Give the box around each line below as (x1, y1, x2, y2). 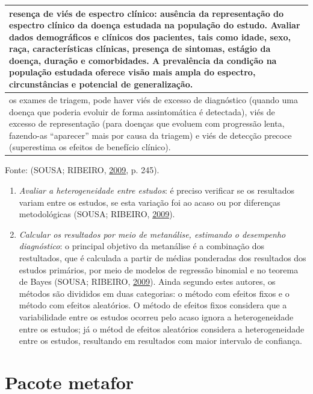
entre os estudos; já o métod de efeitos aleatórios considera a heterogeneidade (19, 322, 305, 335)
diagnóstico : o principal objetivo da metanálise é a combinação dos (19, 240, 265, 252)
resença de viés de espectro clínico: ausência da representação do (9, 7, 284, 19)
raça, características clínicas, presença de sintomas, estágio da (9, 42, 271, 55)
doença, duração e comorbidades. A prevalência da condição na (9, 54, 277, 66)
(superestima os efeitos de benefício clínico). (9, 141, 171, 153)
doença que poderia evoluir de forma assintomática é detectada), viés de (9, 105, 275, 118)
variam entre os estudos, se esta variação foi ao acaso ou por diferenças (19, 195, 280, 208)
